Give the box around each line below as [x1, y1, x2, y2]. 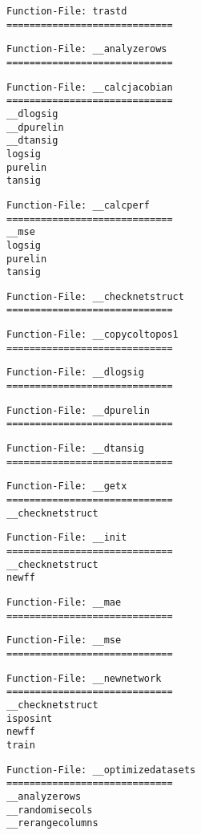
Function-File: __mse [6, 634, 122, 647]
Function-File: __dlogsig [6, 367, 144, 379]
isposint [6, 712, 53, 724]
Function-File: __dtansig [6, 443, 144, 455]
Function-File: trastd [6, 6, 127, 17]
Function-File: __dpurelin [6, 404, 150, 416]
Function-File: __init [6, 532, 127, 544]
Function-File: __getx [6, 480, 127, 492]
